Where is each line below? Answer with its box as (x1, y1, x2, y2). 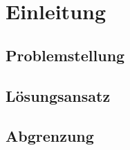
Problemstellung (6, 44, 125, 65)
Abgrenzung (6, 125, 94, 147)
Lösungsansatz (6, 85, 111, 106)
